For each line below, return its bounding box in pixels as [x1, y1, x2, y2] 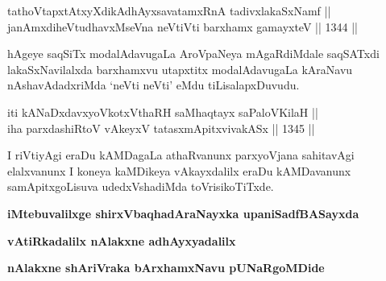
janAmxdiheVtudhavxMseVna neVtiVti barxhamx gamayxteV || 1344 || [7, 18, 358, 35]
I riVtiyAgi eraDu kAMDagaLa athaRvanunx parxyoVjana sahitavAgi [7, 147, 355, 163]
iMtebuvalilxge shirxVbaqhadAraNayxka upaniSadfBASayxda [7, 205, 359, 221]
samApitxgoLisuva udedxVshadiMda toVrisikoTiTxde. [7, 178, 274, 195]
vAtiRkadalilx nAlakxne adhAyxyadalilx [7, 232, 236, 249]
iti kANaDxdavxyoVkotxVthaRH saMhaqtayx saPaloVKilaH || [7, 103, 318, 120]
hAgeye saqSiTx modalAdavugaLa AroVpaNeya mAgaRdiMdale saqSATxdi [7, 45, 380, 62]
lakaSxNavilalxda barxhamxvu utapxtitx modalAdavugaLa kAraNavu [7, 60, 353, 77]
